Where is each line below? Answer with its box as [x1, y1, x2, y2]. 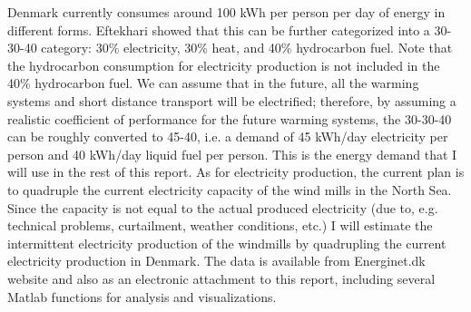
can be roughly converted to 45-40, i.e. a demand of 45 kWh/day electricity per [7, 127, 448, 146]
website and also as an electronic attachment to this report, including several [7, 268, 436, 288]
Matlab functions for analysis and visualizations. [7, 287, 277, 306]
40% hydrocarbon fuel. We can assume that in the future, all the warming [7, 73, 419, 93]
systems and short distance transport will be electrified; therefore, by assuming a [7, 91, 456, 110]
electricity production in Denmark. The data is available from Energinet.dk [7, 251, 426, 270]
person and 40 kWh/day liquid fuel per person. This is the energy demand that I [7, 144, 457, 163]
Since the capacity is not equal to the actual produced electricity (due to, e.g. [7, 198, 438, 217]
